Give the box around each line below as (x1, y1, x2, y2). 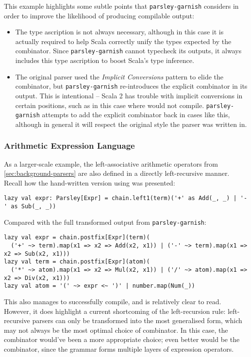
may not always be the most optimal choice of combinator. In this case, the (4, 325, 228, 335)
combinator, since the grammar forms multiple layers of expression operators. (4, 343, 234, 354)
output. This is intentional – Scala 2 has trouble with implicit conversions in (15, 90, 243, 100)
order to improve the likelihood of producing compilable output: (4, 10, 194, 20)
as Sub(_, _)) (11, 203, 56, 210)
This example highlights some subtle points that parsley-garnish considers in (4, 1, 239, 11)
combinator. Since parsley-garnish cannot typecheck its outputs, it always (15, 46, 242, 56)
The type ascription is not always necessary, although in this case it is (15, 27, 224, 37)
